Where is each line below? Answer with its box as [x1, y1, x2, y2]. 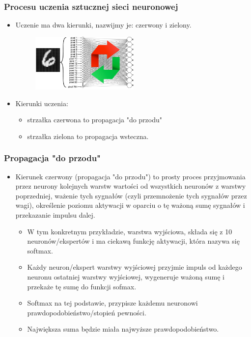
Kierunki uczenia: [15, 98, 68, 108]
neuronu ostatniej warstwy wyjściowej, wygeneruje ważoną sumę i [27, 272, 224, 282]
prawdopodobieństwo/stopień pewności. [27, 307, 146, 317]
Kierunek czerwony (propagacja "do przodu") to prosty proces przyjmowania [15, 171, 246, 181]
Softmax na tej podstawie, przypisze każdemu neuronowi [27, 298, 198, 308]
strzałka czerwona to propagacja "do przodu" [27, 114, 163, 125]
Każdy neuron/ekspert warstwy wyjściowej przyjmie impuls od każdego [27, 262, 242, 272]
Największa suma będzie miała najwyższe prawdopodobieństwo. [27, 324, 219, 334]
